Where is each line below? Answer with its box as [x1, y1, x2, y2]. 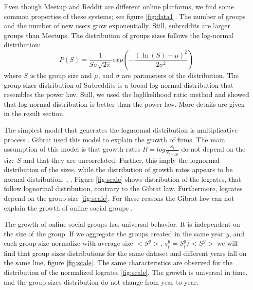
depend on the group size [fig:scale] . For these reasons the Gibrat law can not [4, 193, 234, 203]
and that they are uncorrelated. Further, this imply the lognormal [23, 155, 220, 165]
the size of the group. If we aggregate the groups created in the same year [4, 228, 224, 238]
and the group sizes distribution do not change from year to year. [4, 276, 199, 287]
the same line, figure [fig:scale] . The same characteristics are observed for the [4, 257, 233, 268]
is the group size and [30, 70, 92, 80]
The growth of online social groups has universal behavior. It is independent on [4, 219, 240, 229]
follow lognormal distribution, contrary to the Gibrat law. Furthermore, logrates [4, 183, 243, 193]
